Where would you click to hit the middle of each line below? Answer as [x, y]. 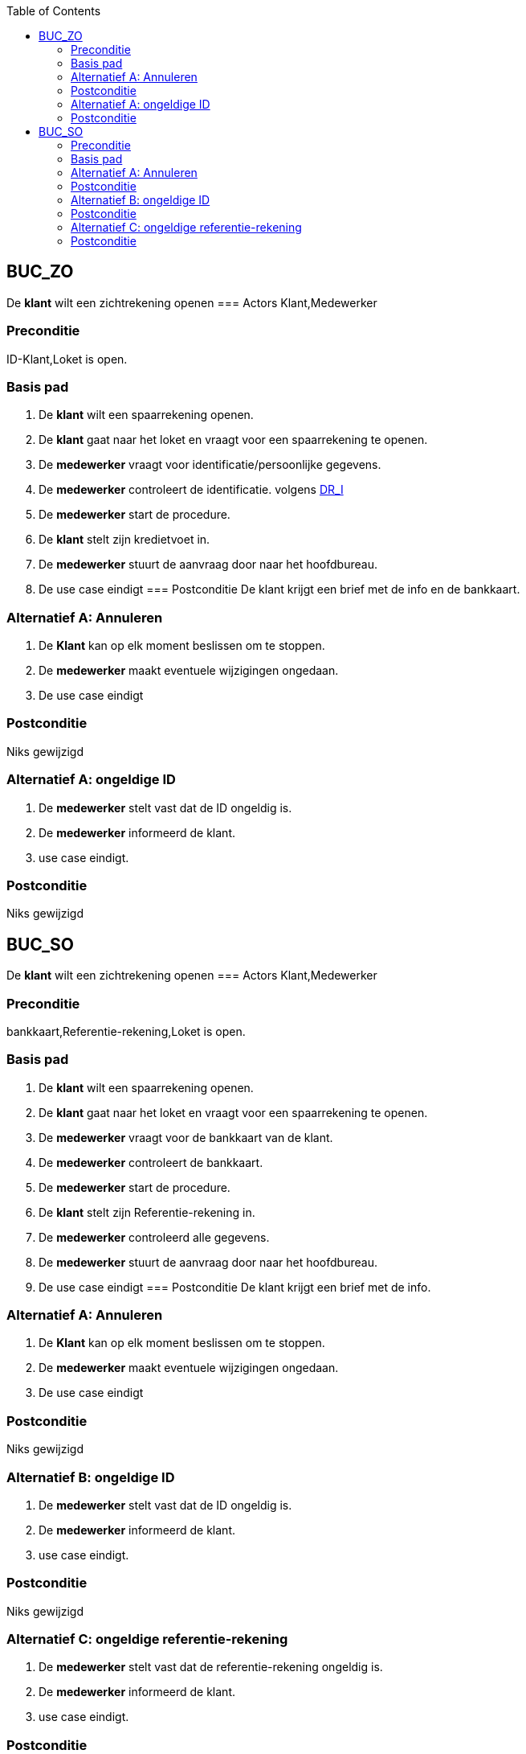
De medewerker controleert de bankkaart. [151, 1162]
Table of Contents [54, 11]
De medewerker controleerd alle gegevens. [154, 1237]
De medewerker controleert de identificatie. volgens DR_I [191, 490]
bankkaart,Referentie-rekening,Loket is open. [126, 1031]
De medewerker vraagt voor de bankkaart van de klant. [186, 1137]
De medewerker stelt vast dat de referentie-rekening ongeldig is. [211, 1667]
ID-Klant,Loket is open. [67, 359]
